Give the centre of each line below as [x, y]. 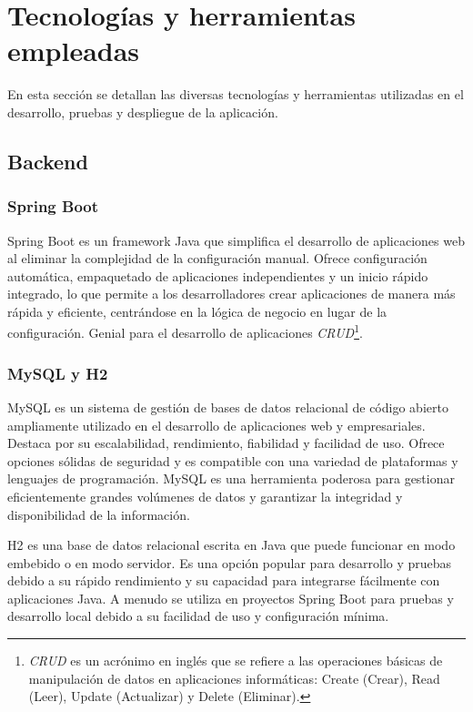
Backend [48, 161]
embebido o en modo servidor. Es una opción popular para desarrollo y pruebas [230, 562]
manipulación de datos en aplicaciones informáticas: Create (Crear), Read [234, 678]
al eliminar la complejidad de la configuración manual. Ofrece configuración [217, 258]
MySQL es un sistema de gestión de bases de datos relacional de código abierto [228, 407]
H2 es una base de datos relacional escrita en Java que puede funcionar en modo [231, 545]
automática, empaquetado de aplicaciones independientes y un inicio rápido [218, 275]
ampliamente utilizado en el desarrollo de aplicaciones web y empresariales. [216, 425]
